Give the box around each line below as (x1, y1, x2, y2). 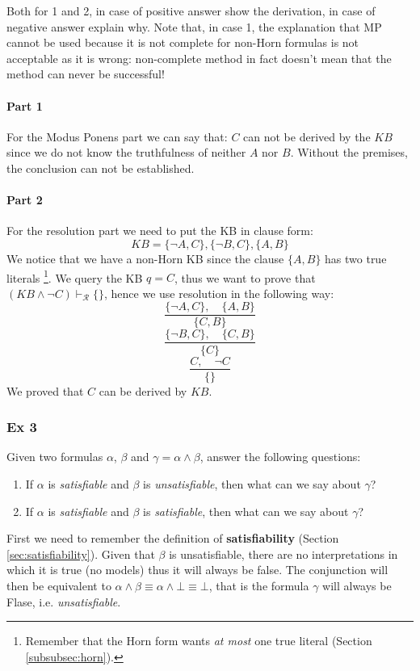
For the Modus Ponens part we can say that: (6, 128, 228, 145)
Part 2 (6, 191, 43, 208)
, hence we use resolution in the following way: (104, 284, 334, 301)
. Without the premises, (290, 144, 408, 161)
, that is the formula (208, 577, 309, 593)
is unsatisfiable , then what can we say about (143, 475, 361, 492)
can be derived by (99, 382, 187, 399)
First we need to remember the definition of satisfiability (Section (6, 530, 339, 547)
